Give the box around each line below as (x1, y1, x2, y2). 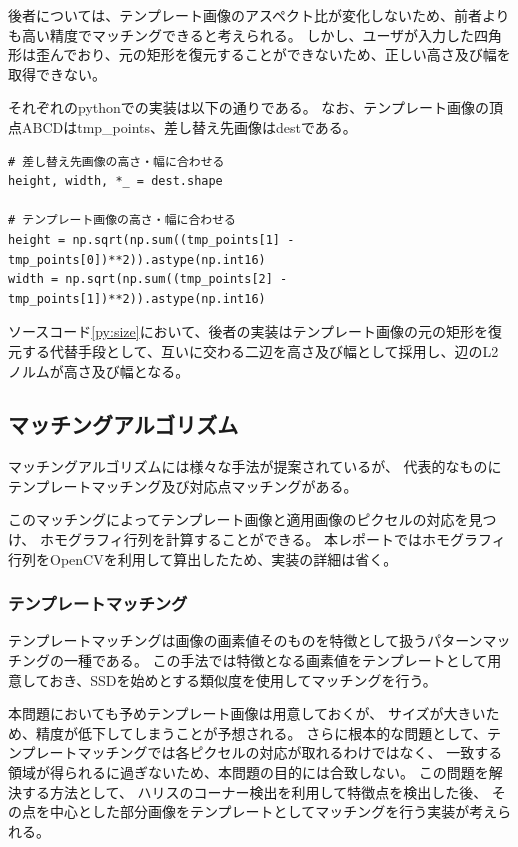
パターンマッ (427, 630, 511, 651)
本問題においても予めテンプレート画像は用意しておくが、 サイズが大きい (8, 703, 486, 724)
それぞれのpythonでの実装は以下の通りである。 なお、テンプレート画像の (8, 97, 489, 118)
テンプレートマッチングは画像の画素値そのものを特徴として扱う (8, 630, 428, 651)
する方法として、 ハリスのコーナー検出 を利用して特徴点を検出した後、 (21, 781, 488, 802)
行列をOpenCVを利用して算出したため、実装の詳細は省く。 (8, 548, 398, 569)
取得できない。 (8, 63, 106, 84)
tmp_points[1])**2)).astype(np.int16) (8, 291, 266, 306)
